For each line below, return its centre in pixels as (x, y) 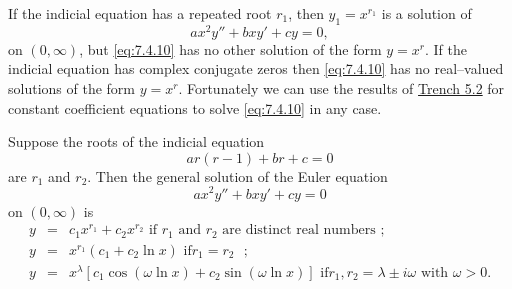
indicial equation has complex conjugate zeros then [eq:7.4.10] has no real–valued (256, 68)
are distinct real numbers (299, 230)
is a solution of (426, 13)
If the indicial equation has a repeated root (140, 13)
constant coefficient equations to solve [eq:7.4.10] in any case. (195, 107)
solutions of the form (71, 88)
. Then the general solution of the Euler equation (237, 175)
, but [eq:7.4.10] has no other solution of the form (230, 48)
